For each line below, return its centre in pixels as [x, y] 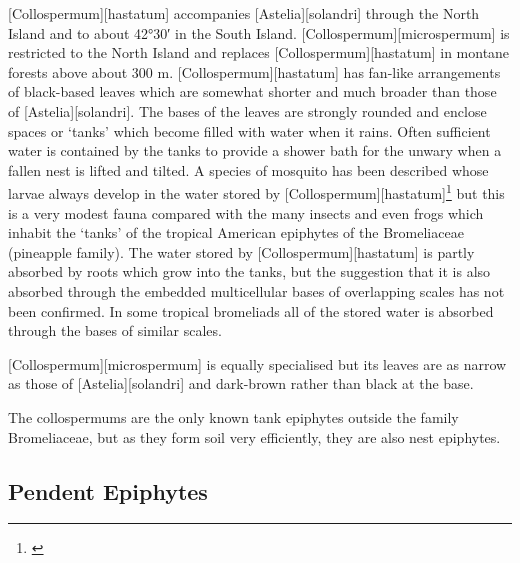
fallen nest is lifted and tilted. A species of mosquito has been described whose [248, 169]
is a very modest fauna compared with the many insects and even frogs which [246, 212]
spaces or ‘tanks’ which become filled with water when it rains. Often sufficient [249, 130]
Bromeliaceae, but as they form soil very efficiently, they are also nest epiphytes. [254, 436]
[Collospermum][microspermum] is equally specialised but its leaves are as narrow [257, 363]
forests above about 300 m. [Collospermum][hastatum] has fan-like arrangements [254, 71]
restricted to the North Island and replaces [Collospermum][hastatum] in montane [259, 52]
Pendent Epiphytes [108, 490]
